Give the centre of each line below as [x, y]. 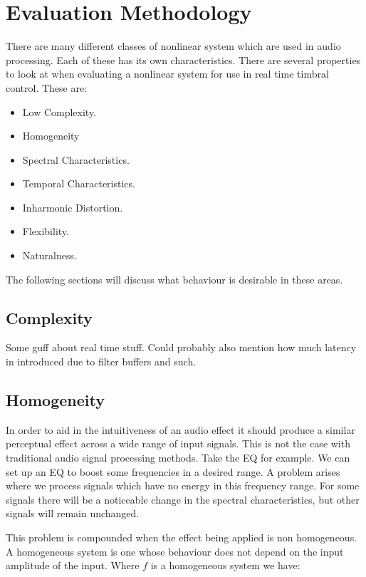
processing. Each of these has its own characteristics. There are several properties [183, 59]
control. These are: [47, 87]
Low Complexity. [59, 111]
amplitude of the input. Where [73, 565]
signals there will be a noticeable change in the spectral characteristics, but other [183, 499]
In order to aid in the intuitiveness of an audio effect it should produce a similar [181, 429]
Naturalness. [49, 255]
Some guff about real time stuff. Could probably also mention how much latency [181, 347]
